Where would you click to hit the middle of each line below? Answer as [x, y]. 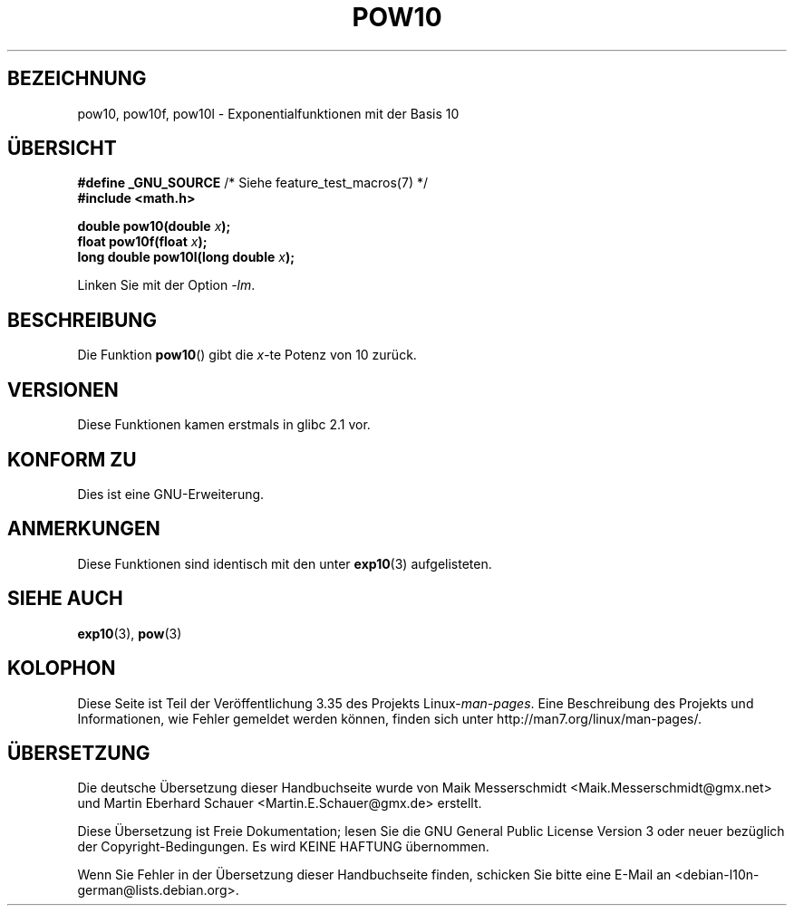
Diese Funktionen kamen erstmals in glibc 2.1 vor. [224, 425]
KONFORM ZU [72, 459]
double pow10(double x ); [154, 226]
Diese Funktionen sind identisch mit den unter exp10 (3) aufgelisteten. [285, 563]
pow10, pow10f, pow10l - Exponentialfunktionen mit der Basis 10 [268, 113]
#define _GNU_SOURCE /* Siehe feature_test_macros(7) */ [252, 183]
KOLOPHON [62, 668]
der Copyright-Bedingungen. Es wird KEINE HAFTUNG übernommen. [283, 847]
